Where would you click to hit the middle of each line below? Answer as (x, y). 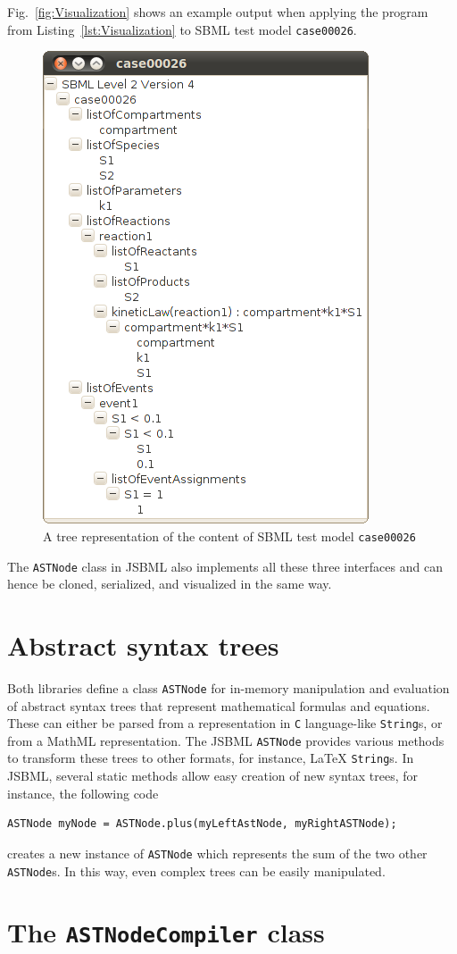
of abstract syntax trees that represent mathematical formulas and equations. (219, 705)
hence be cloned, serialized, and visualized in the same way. (170, 584)
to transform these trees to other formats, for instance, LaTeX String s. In (211, 758)
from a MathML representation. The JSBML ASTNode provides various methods (226, 740)
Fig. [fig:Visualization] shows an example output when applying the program (218, 12)
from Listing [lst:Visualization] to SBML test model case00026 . (182, 29)
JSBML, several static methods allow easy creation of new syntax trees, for (213, 776)
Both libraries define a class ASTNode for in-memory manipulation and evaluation (228, 687)
